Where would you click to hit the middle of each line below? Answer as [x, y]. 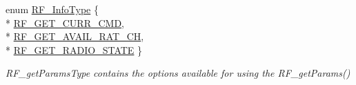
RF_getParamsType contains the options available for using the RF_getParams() [178, 73]
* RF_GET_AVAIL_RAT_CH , [75, 36]
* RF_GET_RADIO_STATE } [74, 49]
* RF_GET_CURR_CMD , [65, 22]
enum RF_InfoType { [52, 9]
